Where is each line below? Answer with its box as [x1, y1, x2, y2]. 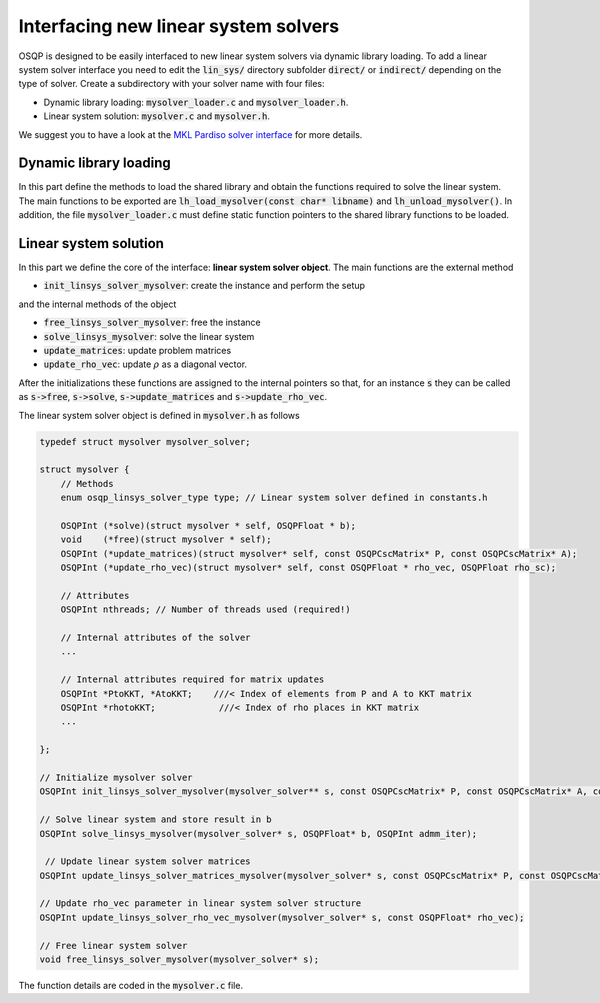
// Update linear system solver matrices [45, 856, 251, 867]
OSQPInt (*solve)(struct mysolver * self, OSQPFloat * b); [60, 520, 357, 531]
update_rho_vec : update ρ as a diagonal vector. [43, 358, 248, 370]
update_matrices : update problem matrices [43, 345, 232, 357]
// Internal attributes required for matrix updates [60, 674, 325, 685]
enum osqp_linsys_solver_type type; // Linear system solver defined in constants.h [60, 492, 489, 504]
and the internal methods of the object [18, 298, 177, 310]
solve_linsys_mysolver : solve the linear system [43, 330, 255, 342]
